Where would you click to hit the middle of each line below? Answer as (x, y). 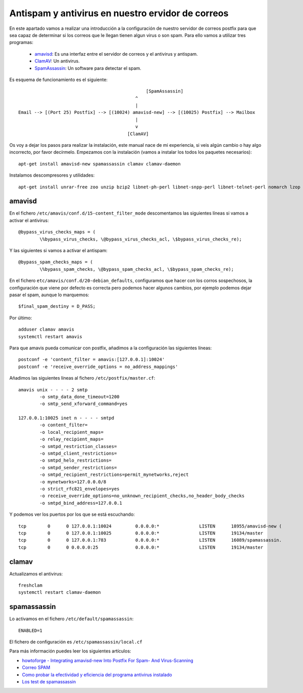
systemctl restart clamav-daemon (60, 593)
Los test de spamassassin (49, 682)
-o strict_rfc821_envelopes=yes (80, 489)
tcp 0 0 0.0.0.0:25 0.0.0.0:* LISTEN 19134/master (141, 547)
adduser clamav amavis (46, 330)
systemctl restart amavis (50, 336)
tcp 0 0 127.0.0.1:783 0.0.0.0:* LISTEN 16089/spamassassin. (150, 540)
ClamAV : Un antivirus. (57, 61)
